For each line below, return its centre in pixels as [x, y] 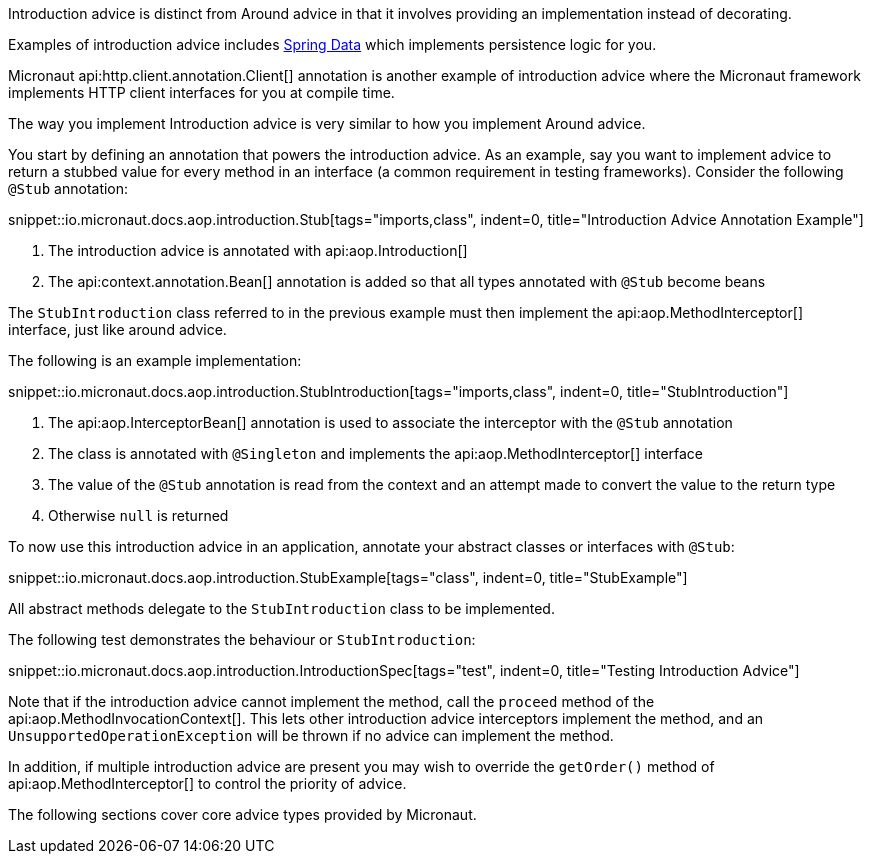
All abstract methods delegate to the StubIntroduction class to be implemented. [281, 608]
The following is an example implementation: [155, 360]
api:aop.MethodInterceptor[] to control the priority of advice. [207, 783]
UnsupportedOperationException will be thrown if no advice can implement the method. [311, 735]
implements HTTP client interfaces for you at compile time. [201, 92]
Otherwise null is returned [138, 515]
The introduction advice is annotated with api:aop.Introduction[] [258, 250]
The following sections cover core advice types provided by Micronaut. [242, 814]
